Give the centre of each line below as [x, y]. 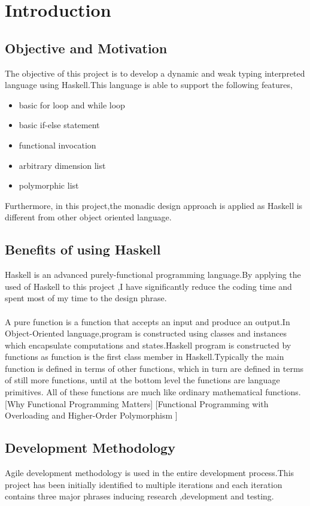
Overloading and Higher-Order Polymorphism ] [91, 415]
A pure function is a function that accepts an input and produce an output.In [148, 321]
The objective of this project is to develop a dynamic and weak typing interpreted [155, 73]
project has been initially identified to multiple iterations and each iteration [144, 484]
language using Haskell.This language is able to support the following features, [149, 85]
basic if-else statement [59, 125]
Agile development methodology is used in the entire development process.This [150, 473]
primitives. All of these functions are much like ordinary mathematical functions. [153, 392]
